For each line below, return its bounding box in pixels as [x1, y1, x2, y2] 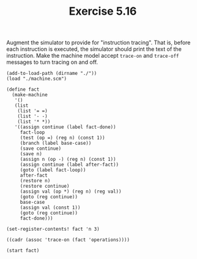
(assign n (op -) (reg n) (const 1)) [20, 157, 116, 163]
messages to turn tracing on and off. [6, 58, 98, 66]
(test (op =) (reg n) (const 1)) [20, 135, 105, 141]
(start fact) [6, 247, 40, 254]
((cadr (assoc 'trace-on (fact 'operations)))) [6, 237, 130, 243]
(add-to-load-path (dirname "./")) [6, 71, 97, 77]
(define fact [6, 87, 40, 93]
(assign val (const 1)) [20, 204, 81, 211]
